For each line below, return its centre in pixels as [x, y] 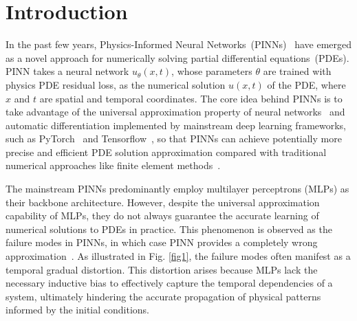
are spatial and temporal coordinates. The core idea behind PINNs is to [191, 98]
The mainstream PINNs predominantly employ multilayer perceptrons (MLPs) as [177, 189]
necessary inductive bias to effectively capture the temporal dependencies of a [169, 283]
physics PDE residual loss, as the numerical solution [116, 84]
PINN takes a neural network [67, 71]
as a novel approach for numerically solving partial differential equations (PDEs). [177, 57]
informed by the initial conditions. [77, 310]
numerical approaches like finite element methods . [113, 165]
